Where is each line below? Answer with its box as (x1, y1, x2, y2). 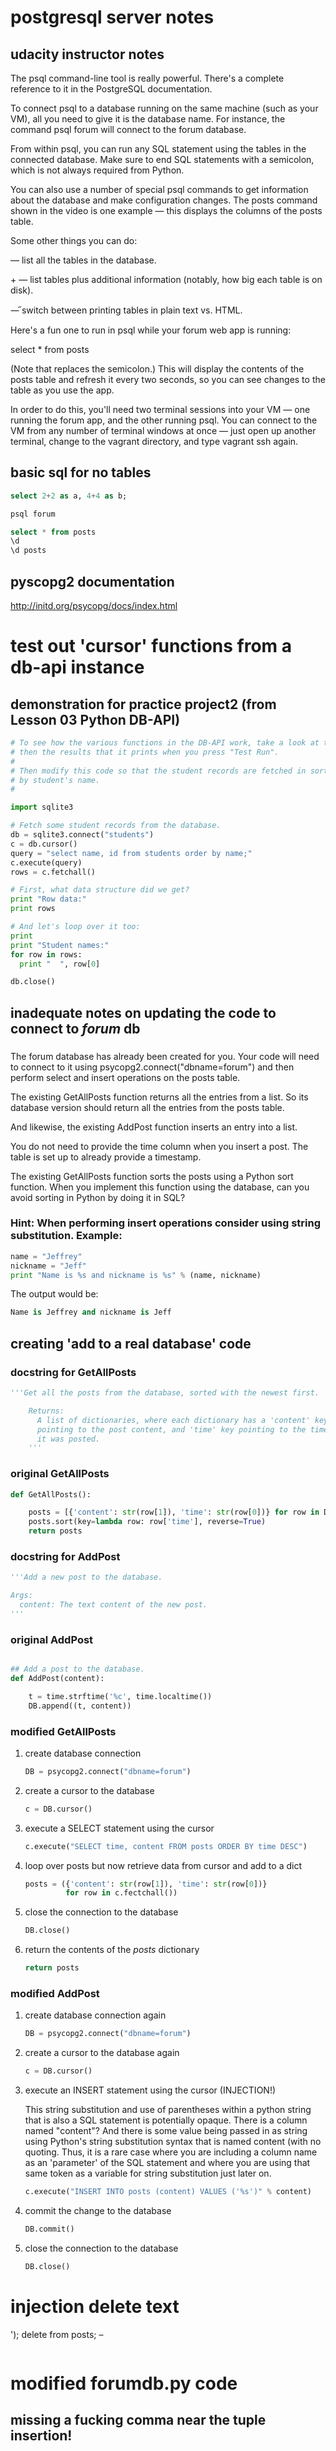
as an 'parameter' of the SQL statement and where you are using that (24, 2157, 311, 2169)
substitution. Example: (10, 1229, 123, 1243)
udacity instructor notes (10, 46, 165, 63)
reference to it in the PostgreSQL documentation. (10, 83, 213, 95)
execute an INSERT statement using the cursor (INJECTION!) (24, 2084, 277, 2096)
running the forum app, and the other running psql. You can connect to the (10, 414, 318, 426)
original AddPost (10, 1632, 94, 1646)
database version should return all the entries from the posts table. (10, 1101, 285, 1113)
